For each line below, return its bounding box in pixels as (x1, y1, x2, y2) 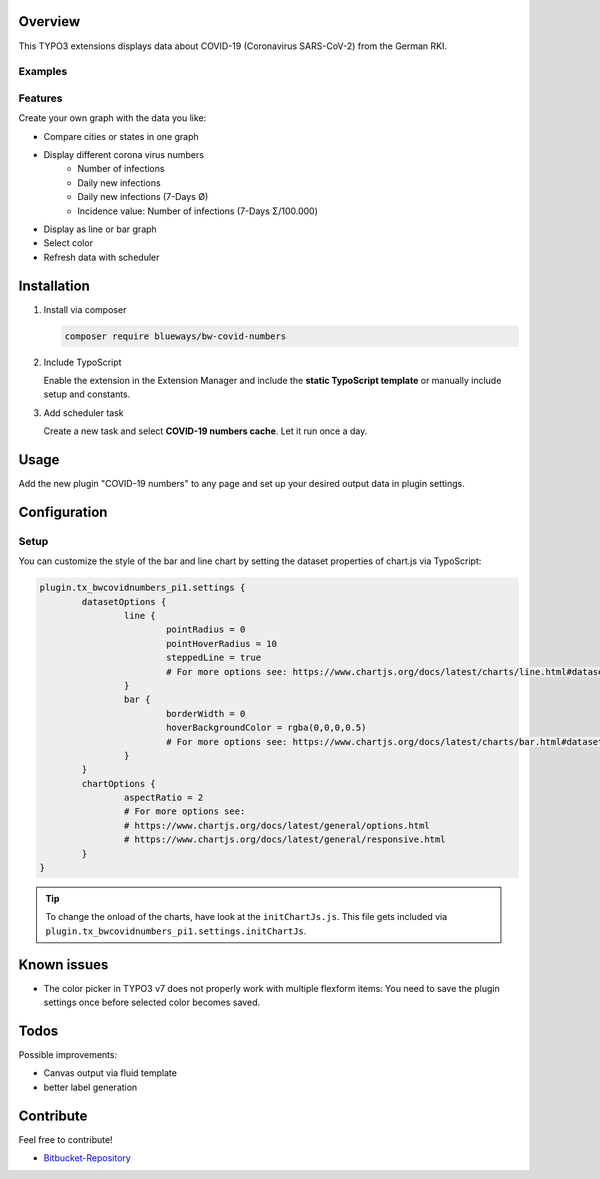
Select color (43, 237, 94, 249)
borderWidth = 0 (165, 708, 246, 719)
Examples (18, 65, 68, 79)
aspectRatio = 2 (123, 792, 204, 804)
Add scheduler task (43, 406, 124, 419)
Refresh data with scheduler (43, 251, 160, 263)
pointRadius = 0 (165, 624, 246, 635)
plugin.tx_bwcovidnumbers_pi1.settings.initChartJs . (45, 925, 307, 937)
